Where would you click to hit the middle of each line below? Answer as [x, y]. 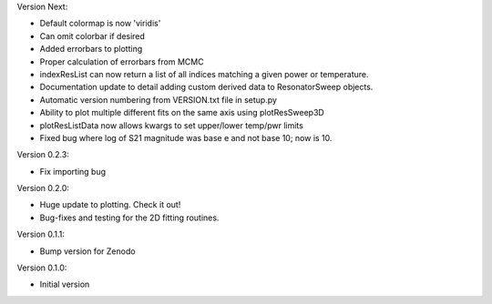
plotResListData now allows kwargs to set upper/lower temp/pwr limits [172, 125]
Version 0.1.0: [42, 268]
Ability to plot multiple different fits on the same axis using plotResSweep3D [182, 113]
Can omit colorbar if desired [92, 35]
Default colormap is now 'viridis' [100, 24]
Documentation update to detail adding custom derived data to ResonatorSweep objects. [206, 87]
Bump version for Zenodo [87, 251]
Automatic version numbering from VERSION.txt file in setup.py [159, 99]
